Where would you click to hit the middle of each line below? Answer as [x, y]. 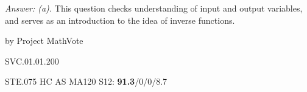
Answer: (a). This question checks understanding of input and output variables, [154, 8]
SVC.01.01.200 [32, 61]
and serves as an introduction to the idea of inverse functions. [120, 20]
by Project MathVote [44, 41]
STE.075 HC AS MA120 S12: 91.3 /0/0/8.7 [86, 81]
